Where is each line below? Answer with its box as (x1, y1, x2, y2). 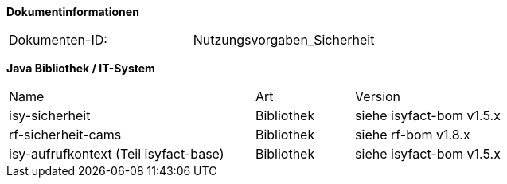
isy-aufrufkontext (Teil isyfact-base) (9, 146, 224, 162)
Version (355, 88, 401, 104)
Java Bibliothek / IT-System (6, 61, 155, 75)
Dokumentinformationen (6, 5, 139, 18)
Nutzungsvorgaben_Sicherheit (193, 32, 375, 48)
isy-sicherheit (9, 108, 91, 123)
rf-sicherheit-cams (9, 127, 122, 143)
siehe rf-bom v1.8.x (355, 127, 470, 143)
